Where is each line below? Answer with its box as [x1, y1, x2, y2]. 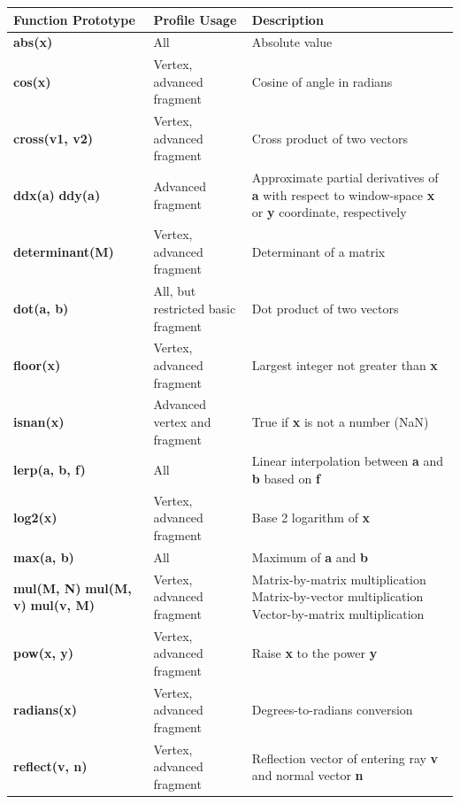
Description [251, 10, 324, 28]
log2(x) [13, 508, 57, 527]
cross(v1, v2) [13, 128, 93, 147]
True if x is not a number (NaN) [251, 412, 429, 430]
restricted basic [153, 298, 236, 317]
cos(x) [13, 72, 51, 90]
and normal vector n [251, 766, 364, 785]
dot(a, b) [13, 298, 69, 317]
